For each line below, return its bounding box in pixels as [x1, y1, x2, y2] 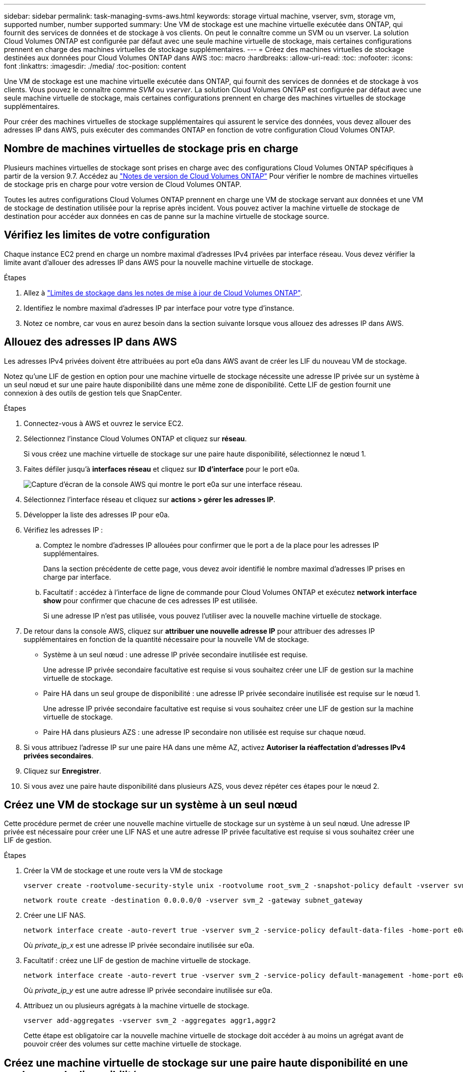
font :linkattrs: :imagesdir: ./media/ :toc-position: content [4, 62, 186, 70]
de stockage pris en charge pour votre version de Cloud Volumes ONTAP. [4, 180, 242, 188]
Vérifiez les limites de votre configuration [4, 229, 210, 241]
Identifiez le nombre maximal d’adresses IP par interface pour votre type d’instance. [24, 303, 294, 312]
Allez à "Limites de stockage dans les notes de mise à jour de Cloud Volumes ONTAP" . [24, 288, 303, 297]
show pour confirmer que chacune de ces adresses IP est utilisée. [43, 596, 257, 605]
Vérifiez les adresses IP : [24, 525, 103, 534]
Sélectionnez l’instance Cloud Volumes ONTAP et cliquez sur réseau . [24, 434, 247, 443]
